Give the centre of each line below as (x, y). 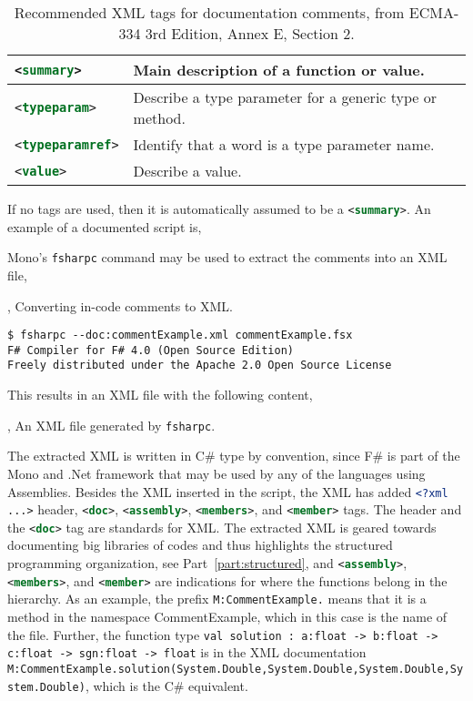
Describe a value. (187, 171)
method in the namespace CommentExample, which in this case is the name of (227, 617)
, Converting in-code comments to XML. (121, 305)
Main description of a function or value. (279, 70)
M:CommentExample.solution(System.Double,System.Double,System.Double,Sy (236, 669)
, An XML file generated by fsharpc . (111, 425)
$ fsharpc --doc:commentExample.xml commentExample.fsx (180, 335)
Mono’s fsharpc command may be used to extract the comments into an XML (227, 257)
